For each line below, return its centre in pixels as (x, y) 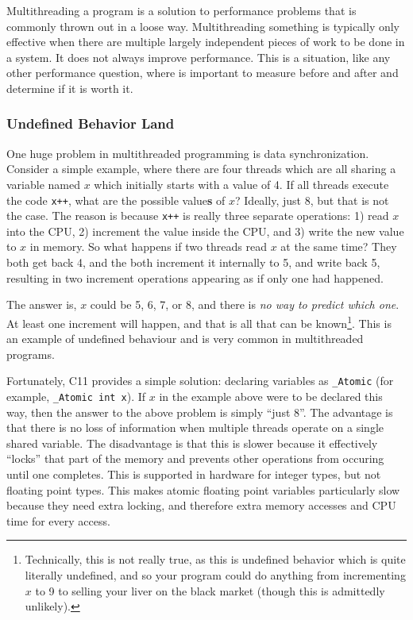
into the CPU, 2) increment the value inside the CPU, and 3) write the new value (205, 231)
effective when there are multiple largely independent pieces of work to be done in (206, 42)
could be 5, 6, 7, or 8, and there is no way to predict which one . (245, 304)
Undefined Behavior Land (91, 123)
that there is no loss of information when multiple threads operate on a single (195, 427)
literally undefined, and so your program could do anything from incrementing (215, 574)
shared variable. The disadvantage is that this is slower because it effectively (192, 443)
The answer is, (42, 304)
